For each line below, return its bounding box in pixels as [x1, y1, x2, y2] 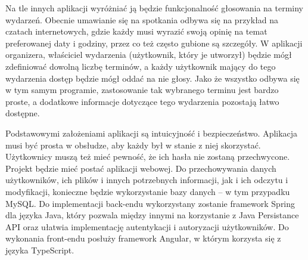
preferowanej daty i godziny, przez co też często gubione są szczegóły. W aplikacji [5, 36, 303, 49]
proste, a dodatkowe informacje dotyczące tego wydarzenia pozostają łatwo [5, 95, 279, 107]
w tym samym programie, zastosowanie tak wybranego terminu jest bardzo [5, 83, 279, 96]
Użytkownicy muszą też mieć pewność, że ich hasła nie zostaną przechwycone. [5, 150, 290, 163]
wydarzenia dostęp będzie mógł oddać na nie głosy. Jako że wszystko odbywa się [5, 72, 300, 84]
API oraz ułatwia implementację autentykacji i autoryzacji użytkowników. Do [5, 220, 289, 233]
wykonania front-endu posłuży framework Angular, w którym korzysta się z [5, 232, 281, 244]
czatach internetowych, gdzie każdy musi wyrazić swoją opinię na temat [5, 25, 267, 38]
